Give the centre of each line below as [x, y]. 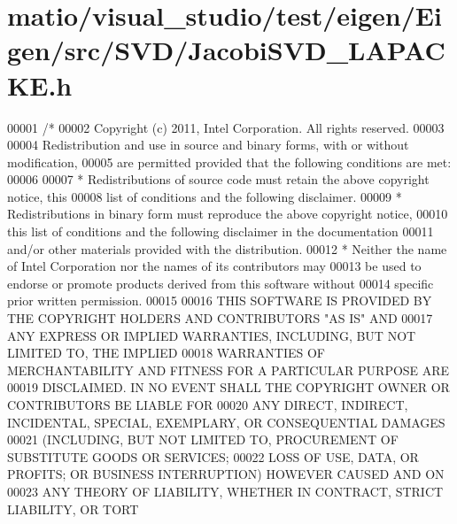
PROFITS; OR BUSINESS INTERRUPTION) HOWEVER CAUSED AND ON [226, 474]
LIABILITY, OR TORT [73, 509]
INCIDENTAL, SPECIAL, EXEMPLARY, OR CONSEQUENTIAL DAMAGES [226, 422]
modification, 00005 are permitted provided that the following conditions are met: [229, 162]
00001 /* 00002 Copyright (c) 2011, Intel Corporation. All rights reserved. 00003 [226, 127]
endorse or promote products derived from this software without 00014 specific [221, 283]
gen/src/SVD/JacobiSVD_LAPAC [226, 50]
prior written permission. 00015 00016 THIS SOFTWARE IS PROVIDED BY [220, 301]
